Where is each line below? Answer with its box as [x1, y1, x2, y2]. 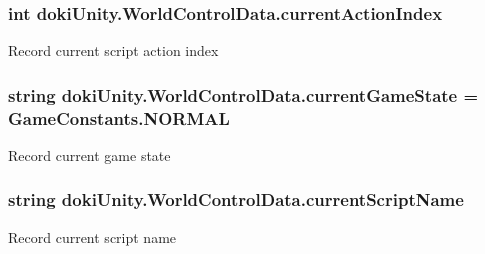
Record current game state [8, 144, 171, 165]
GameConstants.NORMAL [8, 105, 230, 130]
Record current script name [8, 226, 177, 247]
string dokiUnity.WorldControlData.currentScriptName [8, 187, 464, 212]
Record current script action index [8, 40, 219, 61]
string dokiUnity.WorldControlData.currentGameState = [8, 82, 479, 107]
